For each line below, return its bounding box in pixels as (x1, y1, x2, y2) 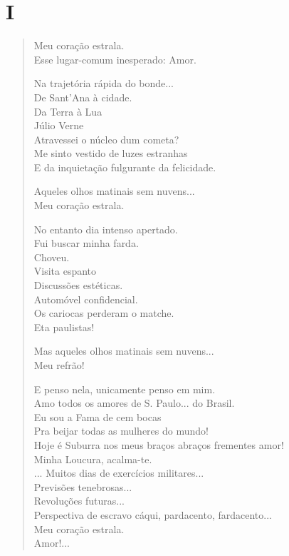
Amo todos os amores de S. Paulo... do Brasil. (33, 395, 235, 410)
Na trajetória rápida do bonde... (33, 76, 174, 91)
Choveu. (33, 249, 70, 264)
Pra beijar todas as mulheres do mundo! (33, 423, 209, 438)
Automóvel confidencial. (33, 291, 138, 306)
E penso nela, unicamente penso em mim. (33, 381, 216, 396)
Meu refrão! (33, 358, 85, 372)
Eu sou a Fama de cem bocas (33, 409, 162, 424)
